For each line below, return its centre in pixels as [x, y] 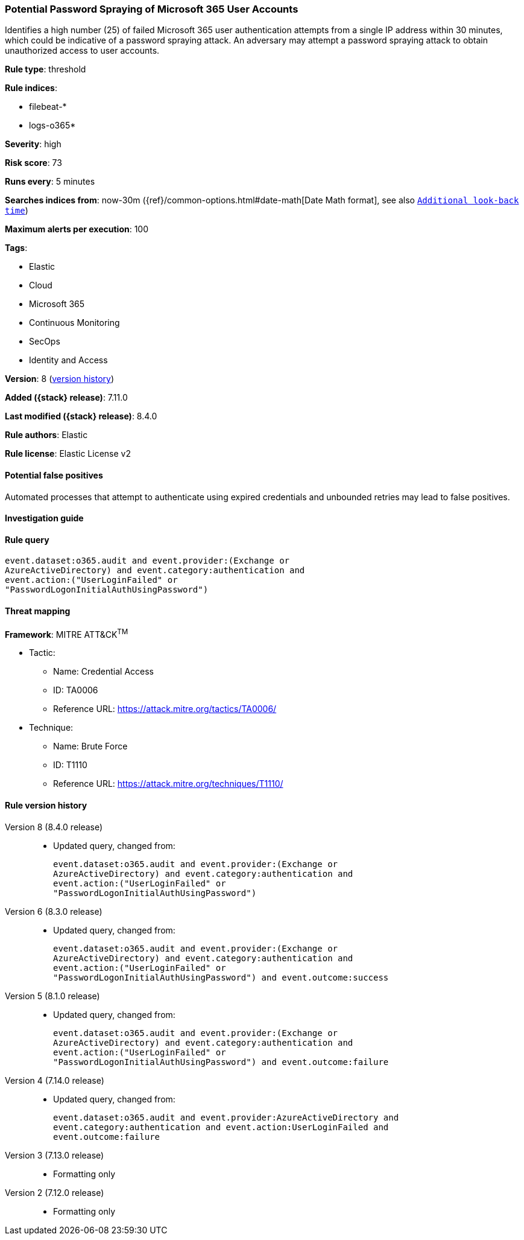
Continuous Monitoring [74, 323]
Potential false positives [54, 475]
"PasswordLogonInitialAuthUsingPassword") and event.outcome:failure [221, 1062]
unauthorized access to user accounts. [82, 51]
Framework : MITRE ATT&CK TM [67, 633]
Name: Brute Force [90, 746]
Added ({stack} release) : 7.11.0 [66, 398]
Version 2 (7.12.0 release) [55, 1192]
